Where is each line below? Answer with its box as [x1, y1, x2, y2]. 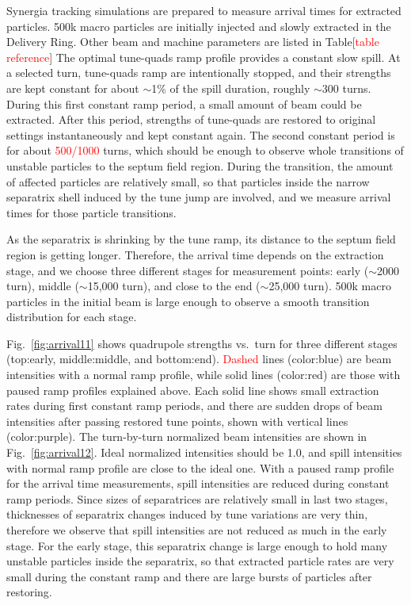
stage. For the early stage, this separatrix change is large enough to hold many [6, 537, 388, 553]
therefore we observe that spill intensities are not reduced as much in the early [6, 522, 387, 538]
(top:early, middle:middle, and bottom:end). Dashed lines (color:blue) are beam [6, 350, 392, 367]
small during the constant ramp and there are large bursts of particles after [6, 568, 372, 584]
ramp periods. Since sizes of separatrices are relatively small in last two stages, [6, 490, 388, 507]
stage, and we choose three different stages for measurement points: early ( [6, 262, 369, 278]
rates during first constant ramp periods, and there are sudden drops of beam [6, 397, 382, 414]
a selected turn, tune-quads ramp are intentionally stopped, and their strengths [6, 64, 391, 81]
